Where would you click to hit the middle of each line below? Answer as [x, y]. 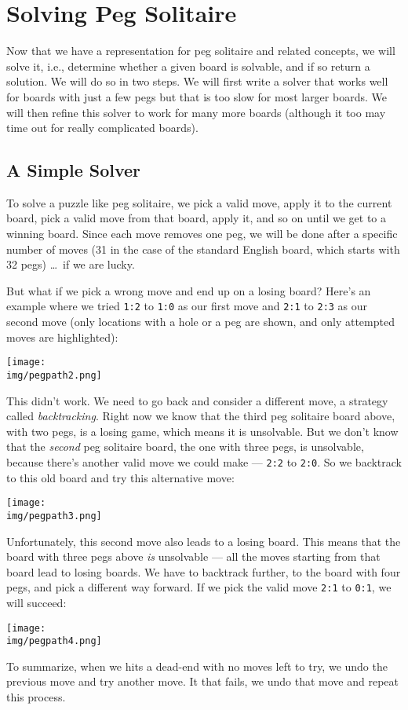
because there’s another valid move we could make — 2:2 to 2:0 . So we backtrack [204, 461]
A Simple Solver [74, 170]
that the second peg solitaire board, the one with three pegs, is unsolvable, [185, 446]
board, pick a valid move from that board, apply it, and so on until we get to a [196, 218]
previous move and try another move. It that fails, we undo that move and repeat [203, 681]
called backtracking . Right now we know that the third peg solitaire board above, [201, 416]
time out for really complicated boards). [102, 128]
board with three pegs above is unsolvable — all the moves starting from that [193, 556]
